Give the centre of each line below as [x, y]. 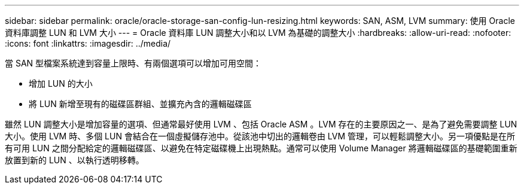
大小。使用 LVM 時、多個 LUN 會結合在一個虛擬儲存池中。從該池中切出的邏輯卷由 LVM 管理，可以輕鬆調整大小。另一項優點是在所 [260, 136]
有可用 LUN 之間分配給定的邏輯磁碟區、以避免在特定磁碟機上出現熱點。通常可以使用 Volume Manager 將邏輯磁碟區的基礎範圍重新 [261, 148]
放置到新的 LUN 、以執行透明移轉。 [74, 160]
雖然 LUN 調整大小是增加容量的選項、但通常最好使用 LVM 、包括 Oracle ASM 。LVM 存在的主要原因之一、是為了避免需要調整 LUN [261, 124]
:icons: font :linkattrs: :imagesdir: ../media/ [88, 43]
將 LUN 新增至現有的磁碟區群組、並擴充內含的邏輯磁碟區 [140, 104]
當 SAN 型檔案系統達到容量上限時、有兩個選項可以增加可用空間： [133, 63]
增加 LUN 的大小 [61, 83]
